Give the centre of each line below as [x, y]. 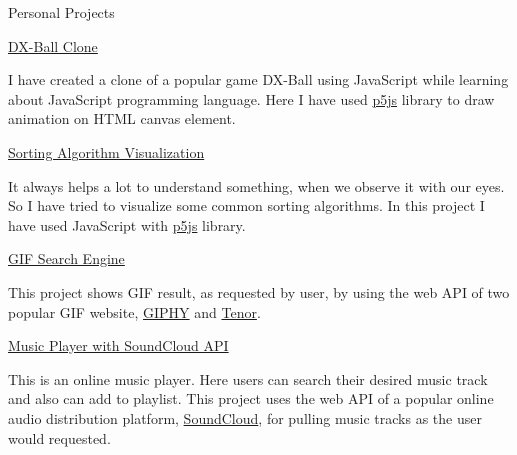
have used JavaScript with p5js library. [127, 224]
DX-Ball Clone [53, 45]
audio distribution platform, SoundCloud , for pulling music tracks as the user [245, 417]
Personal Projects [61, 12]
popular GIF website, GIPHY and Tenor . [134, 311]
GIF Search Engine [66, 258]
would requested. [59, 437]
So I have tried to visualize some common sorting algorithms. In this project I [246, 205]
